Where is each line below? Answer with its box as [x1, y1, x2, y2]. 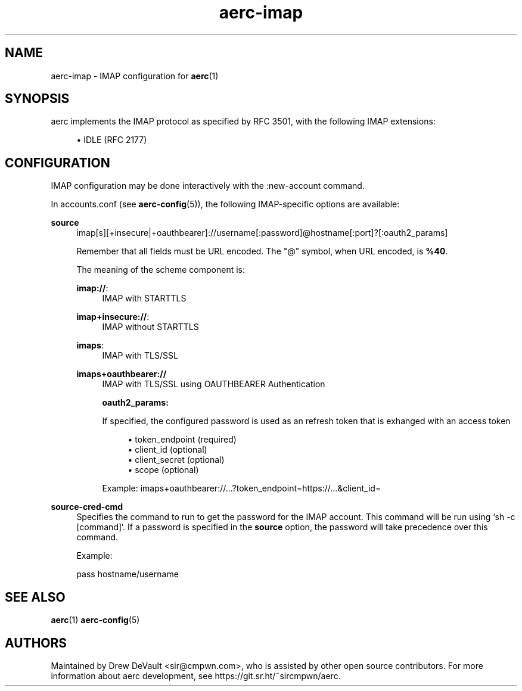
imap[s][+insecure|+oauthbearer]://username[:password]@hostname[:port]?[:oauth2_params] [76, 228, 448, 238]
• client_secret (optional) [128, 455, 225, 465]
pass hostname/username [76, 569, 179, 580]
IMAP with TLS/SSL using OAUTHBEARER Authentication [102, 379, 325, 390]
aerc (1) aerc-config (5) [51, 615, 140, 625]
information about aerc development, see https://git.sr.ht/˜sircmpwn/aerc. [51, 670, 341, 681]
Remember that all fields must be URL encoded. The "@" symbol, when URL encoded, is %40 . [76, 246, 448, 257]
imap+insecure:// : [76, 312, 150, 322]
